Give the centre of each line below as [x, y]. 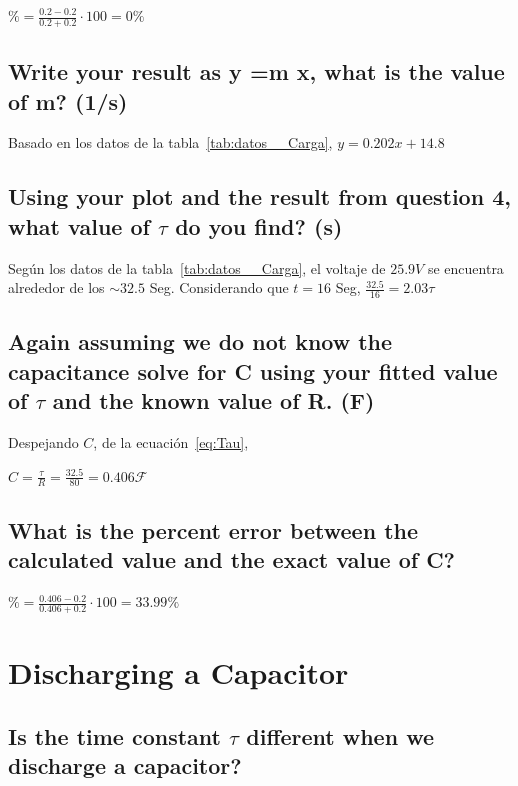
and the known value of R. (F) [213, 400]
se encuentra [465, 267]
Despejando [43, 442]
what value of [79, 225]
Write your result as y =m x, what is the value [256, 71]
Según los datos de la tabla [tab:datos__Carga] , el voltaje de [197, 267]
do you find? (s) [259, 225]
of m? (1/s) [68, 100]
